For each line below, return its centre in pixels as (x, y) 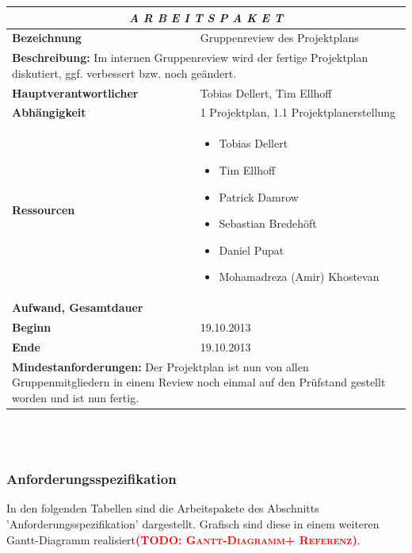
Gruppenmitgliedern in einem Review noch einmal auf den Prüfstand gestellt (199, 382)
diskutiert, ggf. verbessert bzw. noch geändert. (124, 73)
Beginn (32, 326)
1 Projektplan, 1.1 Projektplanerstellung (298, 112)
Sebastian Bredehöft (268, 223)
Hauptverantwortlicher (75, 92)
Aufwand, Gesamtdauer (78, 307)
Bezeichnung (47, 38)
